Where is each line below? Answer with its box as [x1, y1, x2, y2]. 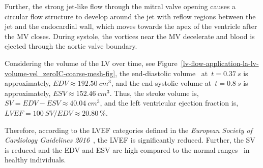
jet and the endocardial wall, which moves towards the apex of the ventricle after [5, 21, 257, 31]
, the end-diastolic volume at [115, 68, 208, 78]
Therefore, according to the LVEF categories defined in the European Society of [5, 124, 252, 135]
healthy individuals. [5, 154, 66, 165]
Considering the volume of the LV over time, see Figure [5, 57, 178, 68]
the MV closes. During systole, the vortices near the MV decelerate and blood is [5, 30, 255, 41]
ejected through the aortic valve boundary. [5, 41, 137, 51]
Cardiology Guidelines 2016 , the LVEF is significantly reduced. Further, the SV [5, 135, 255, 145]
